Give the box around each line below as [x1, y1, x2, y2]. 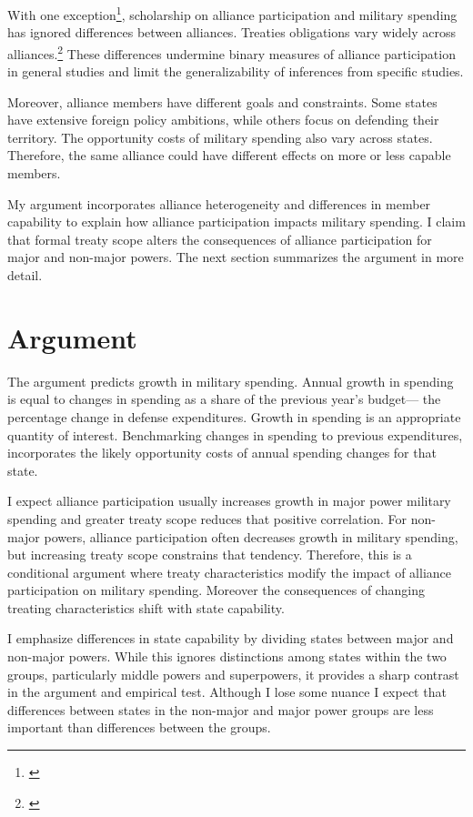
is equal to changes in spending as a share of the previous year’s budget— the [7, 389, 441, 408]
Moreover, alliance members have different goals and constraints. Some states [7, 92, 438, 111]
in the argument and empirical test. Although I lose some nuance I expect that [7, 682, 447, 701]
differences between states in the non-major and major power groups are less [7, 700, 434, 719]
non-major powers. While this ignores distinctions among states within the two [7, 647, 447, 666]
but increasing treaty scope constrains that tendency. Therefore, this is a [7, 545, 412, 564]
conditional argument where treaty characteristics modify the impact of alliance [7, 562, 452, 581]
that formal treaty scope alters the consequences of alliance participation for [7, 229, 432, 248]
